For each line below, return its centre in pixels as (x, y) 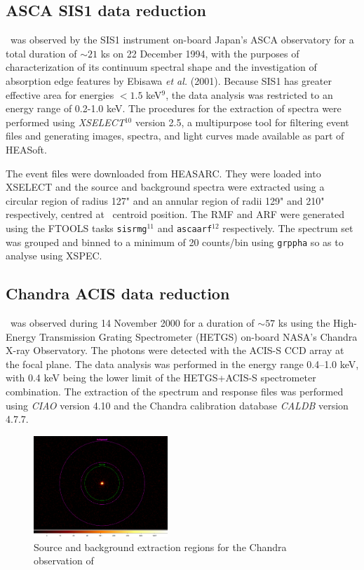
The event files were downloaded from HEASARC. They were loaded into (163, 173)
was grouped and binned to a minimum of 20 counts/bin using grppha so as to (175, 242)
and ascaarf (185, 228)
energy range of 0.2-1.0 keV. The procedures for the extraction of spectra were (174, 108)
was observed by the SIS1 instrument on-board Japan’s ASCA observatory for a (182, 40)
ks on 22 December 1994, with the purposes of (200, 53)
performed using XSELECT (65, 122)
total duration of (41, 53)
